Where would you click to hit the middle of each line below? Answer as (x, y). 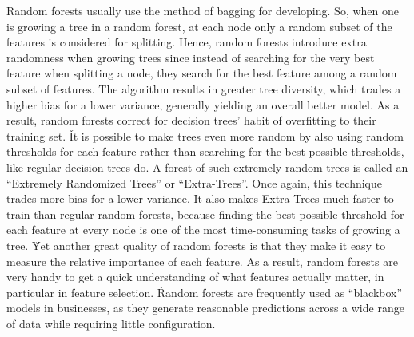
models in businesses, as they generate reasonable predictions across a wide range (205, 308)
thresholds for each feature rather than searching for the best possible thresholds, (205, 151)
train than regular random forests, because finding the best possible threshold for (205, 214)
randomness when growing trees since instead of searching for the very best (191, 57)
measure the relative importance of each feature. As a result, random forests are (202, 261)
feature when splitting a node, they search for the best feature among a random (202, 73)
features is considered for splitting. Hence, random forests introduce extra (187, 42)
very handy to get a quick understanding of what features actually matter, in (195, 277)
